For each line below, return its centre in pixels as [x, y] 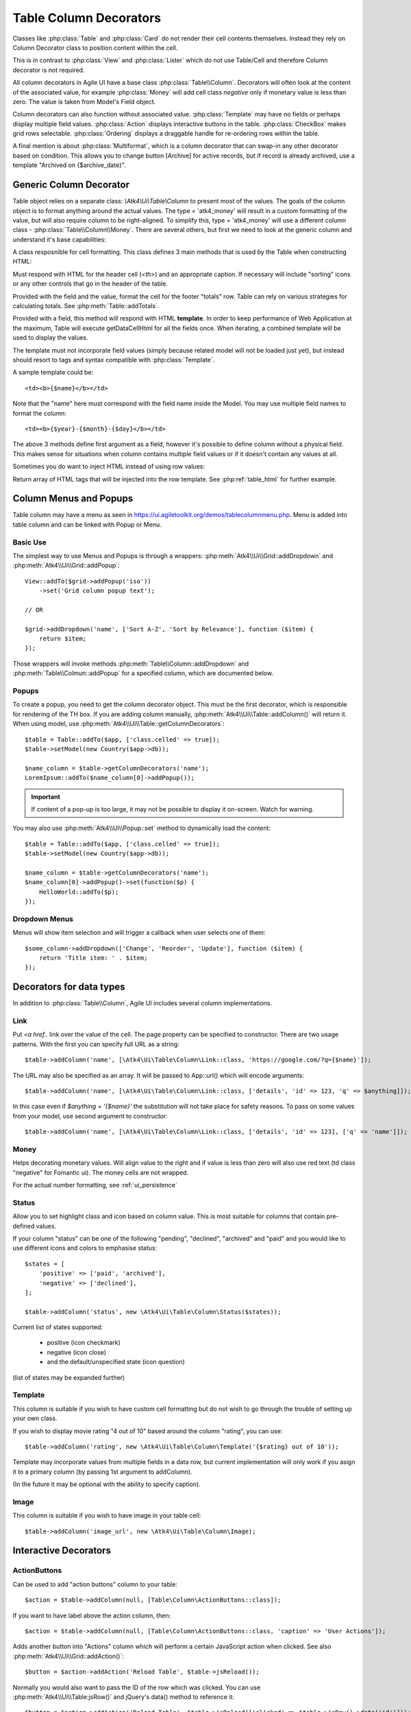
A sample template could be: [53, 373]
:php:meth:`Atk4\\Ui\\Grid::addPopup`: [66, 566]
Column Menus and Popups [73, 499]
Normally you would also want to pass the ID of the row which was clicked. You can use [137, 1687]
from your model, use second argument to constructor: [90, 1116]
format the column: [39, 413]
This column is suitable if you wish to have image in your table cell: [107, 1515]
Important [46, 796]
